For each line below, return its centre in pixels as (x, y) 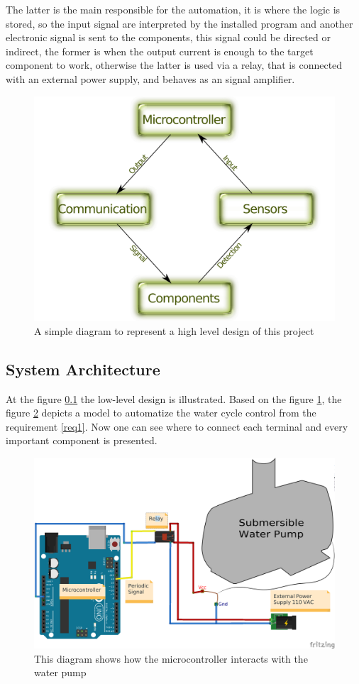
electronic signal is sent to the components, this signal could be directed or (168, 37)
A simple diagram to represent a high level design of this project (174, 330)
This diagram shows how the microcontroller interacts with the (171, 658)
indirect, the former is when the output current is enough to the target (160, 51)
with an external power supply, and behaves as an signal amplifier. (150, 78)
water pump (60, 672)
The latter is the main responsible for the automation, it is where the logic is (173, 9)
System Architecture (83, 369)
